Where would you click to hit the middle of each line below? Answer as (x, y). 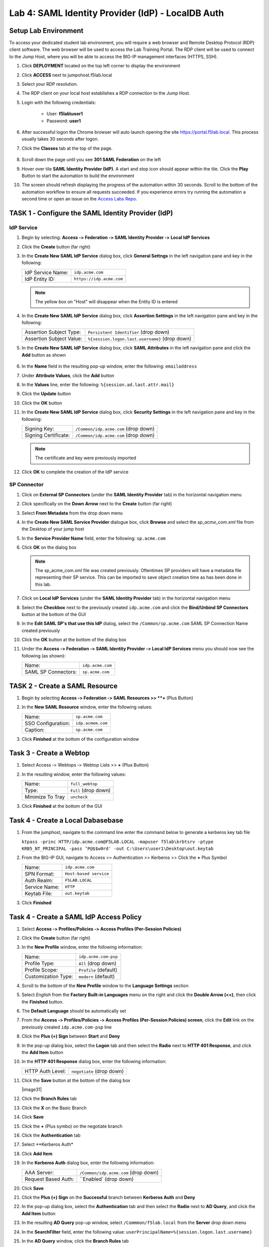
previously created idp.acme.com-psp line (67, 1027)
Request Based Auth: (49, 1179)
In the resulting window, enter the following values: (74, 774)
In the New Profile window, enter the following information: (82, 947)
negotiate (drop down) (98, 1071)
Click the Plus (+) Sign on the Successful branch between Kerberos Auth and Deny (108, 1197)
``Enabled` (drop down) (107, 1179)
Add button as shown (44, 355)
